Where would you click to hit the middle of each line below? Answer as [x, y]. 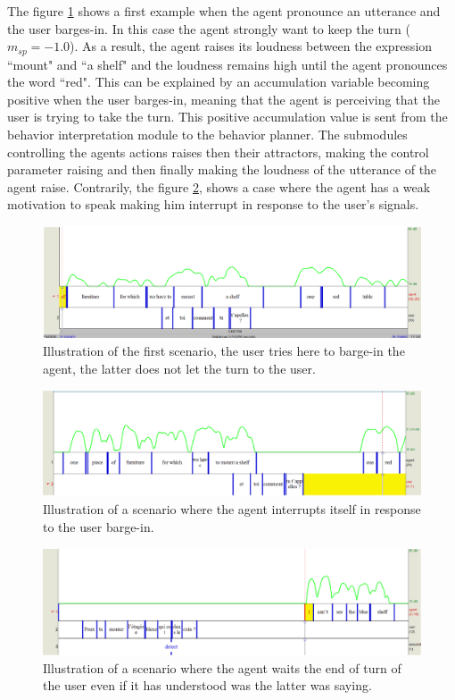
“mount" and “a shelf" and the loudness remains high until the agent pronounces [227, 64]
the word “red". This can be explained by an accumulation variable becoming [219, 82]
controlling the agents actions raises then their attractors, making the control [218, 152]
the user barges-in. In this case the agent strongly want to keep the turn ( [209, 28]
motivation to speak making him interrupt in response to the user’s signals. [213, 204]
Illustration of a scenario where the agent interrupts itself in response [232, 509]
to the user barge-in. [99, 527]
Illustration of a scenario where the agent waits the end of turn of [222, 667]
